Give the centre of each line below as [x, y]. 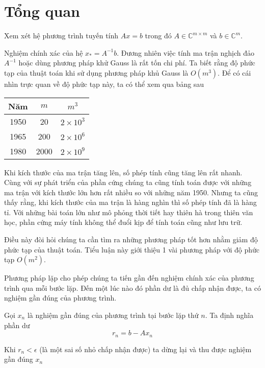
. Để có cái [234, 72]
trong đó [158, 36]
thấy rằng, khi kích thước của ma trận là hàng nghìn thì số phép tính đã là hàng [130, 202]
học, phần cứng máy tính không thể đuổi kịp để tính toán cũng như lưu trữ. [123, 222]
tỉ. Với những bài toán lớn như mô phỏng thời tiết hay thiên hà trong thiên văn [129, 212]
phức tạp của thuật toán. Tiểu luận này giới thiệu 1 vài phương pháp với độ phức [132, 249]
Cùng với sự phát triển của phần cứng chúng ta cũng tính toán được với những [128, 182]
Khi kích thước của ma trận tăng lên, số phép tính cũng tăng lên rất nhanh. [123, 172]
